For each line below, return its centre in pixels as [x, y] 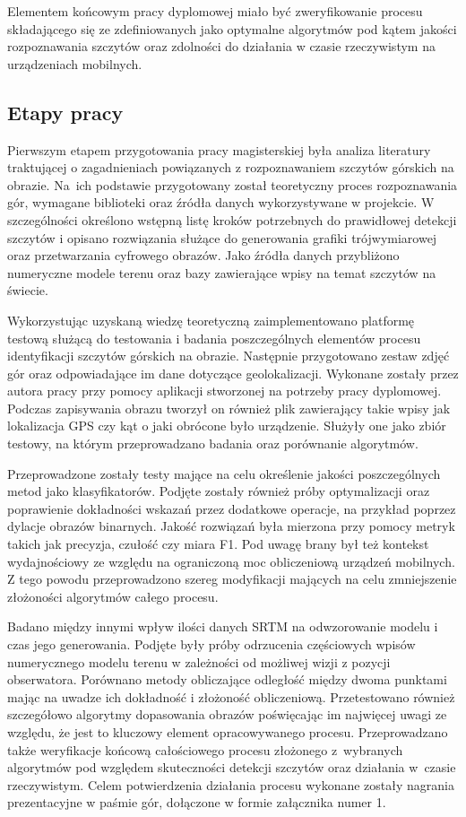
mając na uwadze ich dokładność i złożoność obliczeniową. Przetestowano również [231, 696]
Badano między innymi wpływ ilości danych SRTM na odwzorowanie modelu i [223, 626]
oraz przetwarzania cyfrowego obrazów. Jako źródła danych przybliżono [203, 255]
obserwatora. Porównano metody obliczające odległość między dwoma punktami [227, 679]
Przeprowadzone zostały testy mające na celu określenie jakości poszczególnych [224, 473]
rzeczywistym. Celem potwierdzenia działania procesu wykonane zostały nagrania [231, 784]
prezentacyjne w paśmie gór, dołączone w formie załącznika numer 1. [197, 802]
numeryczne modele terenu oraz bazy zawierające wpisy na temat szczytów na [222, 272]
